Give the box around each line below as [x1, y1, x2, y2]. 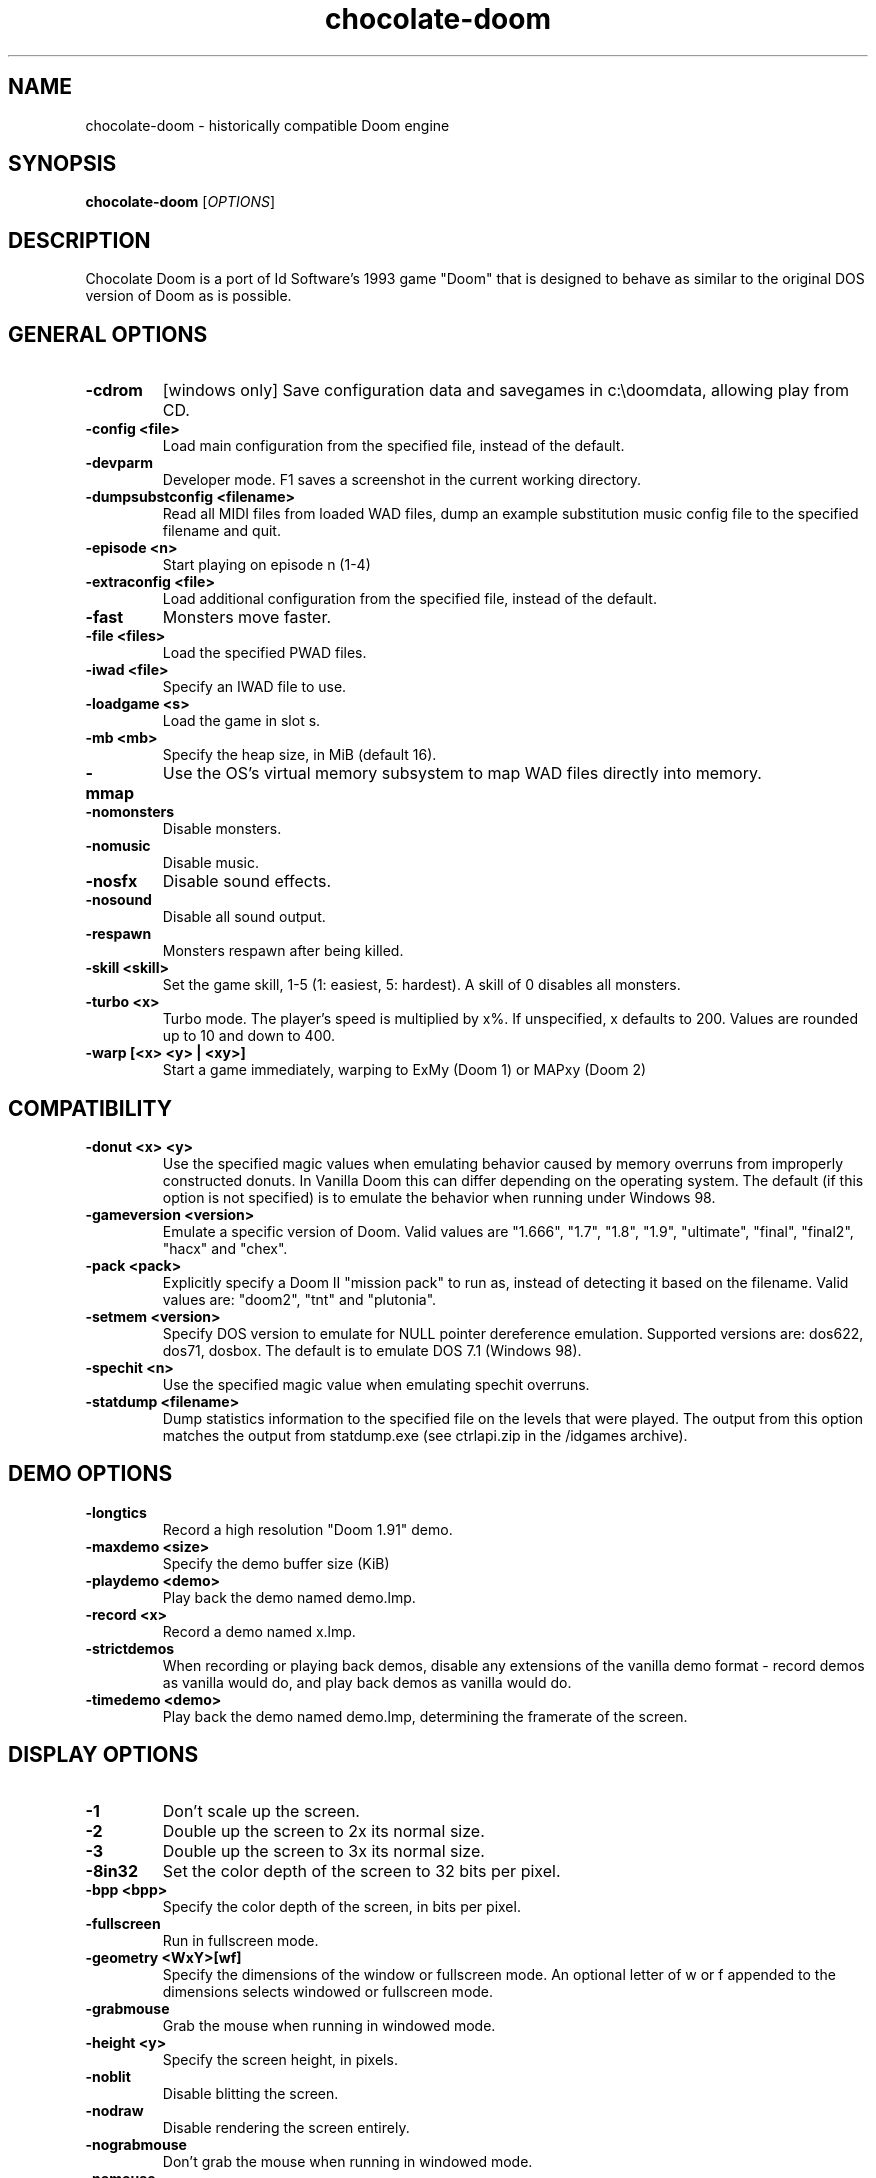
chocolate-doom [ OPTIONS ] [85, 193, 276, 211]
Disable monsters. [162, 820, 282, 838]
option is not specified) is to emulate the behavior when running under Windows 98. [162, 1188, 716, 1206]
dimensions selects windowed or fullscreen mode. [162, 1982, 494, 2000]
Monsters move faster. [162, 607, 332, 628]
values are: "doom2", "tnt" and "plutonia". [162, 1290, 437, 1308]
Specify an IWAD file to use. [162, 678, 347, 696]
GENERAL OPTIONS [8, 321, 208, 347]
